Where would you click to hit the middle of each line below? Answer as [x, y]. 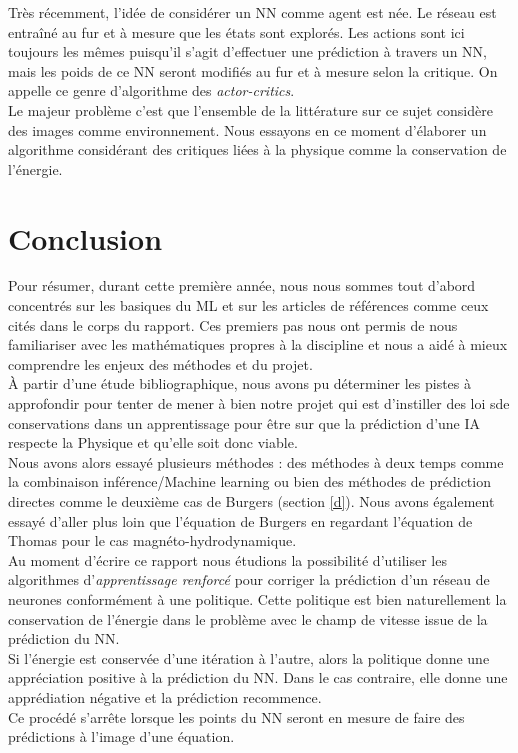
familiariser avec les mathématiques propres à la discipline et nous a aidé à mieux [258, 344]
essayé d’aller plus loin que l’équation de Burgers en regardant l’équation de [240, 520]
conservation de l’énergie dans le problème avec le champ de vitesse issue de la [248, 618]
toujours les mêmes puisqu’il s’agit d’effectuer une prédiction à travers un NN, [247, 51]
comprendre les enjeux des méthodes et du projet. [160, 363]
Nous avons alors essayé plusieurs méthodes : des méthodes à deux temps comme [256, 461]
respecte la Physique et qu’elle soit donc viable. [153, 442]
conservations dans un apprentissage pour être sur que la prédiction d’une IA [244, 422]
